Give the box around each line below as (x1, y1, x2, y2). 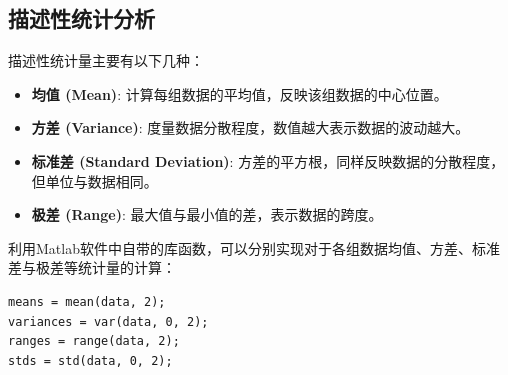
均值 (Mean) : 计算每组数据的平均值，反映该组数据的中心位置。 (31, 83, 448, 104)
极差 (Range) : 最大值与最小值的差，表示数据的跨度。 (31, 204, 383, 225)
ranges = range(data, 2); (8, 334, 180, 349)
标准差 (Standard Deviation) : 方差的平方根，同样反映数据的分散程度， (31, 150, 505, 171)
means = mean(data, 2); (8, 294, 166, 309)
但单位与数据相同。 (31, 170, 158, 191)
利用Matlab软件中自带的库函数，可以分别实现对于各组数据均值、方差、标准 (8, 237, 500, 258)
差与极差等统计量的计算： (8, 257, 176, 278)
